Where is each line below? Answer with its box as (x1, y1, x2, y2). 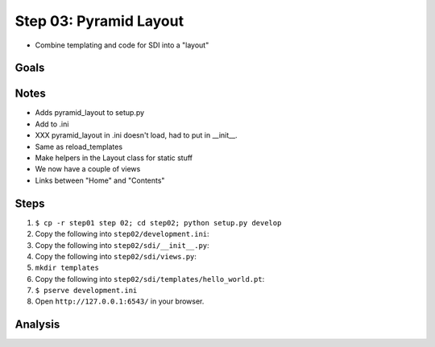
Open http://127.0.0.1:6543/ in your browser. (35, 296, 205, 306)
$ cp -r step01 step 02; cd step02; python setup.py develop (35, 218, 282, 227)
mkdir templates (35, 263, 100, 273)
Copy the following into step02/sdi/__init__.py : (35, 240, 209, 250)
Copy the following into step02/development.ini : (35, 229, 209, 239)
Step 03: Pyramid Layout (14, 12, 184, 30)
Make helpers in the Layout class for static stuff (35, 153, 193, 163)
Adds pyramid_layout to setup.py (35, 108, 145, 118)
